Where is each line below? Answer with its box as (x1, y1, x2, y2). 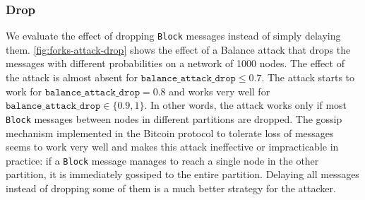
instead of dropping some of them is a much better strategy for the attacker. (6, 180, 336, 195)
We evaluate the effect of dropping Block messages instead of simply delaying (6, 28, 341, 43)
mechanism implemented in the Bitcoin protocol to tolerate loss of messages (6, 125, 334, 140)
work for (6, 83, 42, 98)
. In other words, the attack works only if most (144, 98, 347, 112)
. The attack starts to (261, 70, 355, 85)
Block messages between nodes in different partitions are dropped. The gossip (6, 111, 342, 126)
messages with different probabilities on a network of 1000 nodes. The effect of (6, 56, 345, 71)
